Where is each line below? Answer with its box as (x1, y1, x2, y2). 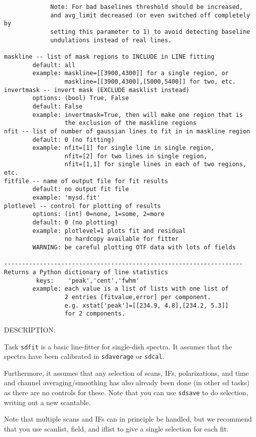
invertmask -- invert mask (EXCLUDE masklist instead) (4, 86, 190, 94)
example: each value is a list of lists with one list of (32, 285, 229, 293)
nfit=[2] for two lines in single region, (64, 152, 208, 160)
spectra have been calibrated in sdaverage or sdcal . (4, 351, 164, 361)
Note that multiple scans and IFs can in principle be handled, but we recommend (4, 414, 252, 424)
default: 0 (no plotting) (32, 219, 119, 226)
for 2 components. (64, 310, 126, 318)
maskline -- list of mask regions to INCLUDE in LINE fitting (4, 53, 215, 60)
